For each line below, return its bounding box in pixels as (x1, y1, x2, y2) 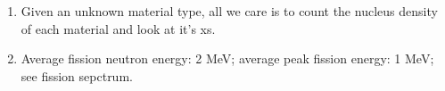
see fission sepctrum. (21, 66, 133, 85)
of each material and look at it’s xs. (21, 19, 216, 37)
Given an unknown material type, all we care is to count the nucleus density (21, 2, 438, 20)
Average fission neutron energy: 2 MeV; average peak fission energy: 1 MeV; (21, 49, 434, 68)
